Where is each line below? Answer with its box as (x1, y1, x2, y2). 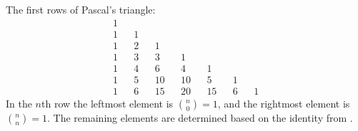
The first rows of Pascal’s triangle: (6, 2, 156, 16)
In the (6, 95, 32, 110)
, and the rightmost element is (217, 95, 350, 110)
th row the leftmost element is (41, 95, 174, 110)
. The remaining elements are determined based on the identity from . (47, 110, 353, 125)
